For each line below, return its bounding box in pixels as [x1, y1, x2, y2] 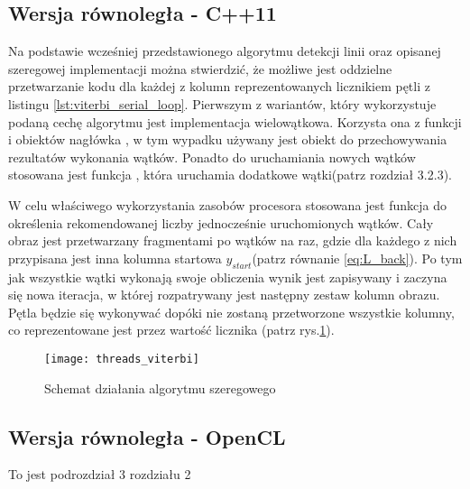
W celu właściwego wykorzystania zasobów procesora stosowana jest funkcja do [8, 195, 447, 214]
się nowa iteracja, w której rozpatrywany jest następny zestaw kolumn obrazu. [8, 285, 440, 304]
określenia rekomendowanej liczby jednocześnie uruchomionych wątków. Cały [8, 213, 434, 232]
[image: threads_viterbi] [44, 352, 199, 365]
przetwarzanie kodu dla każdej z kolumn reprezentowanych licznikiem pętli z [8, 77, 430, 96]
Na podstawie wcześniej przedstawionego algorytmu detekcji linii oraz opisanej [8, 42, 441, 60]
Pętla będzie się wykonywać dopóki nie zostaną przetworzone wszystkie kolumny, [8, 302, 455, 321]
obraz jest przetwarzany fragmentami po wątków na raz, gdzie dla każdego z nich [8, 231, 457, 250]
